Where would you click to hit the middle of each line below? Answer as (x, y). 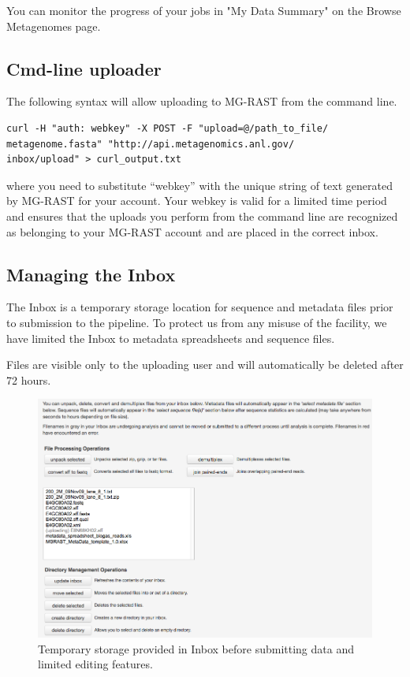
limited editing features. (95, 664)
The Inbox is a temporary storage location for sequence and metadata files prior (200, 307)
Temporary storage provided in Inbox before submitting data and (196, 648)
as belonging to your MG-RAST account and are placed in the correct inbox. (192, 231)
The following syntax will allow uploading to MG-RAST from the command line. (202, 101)
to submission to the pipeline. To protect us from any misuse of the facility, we (197, 322)
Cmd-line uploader (84, 68)
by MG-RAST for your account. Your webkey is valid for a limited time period (197, 201)
